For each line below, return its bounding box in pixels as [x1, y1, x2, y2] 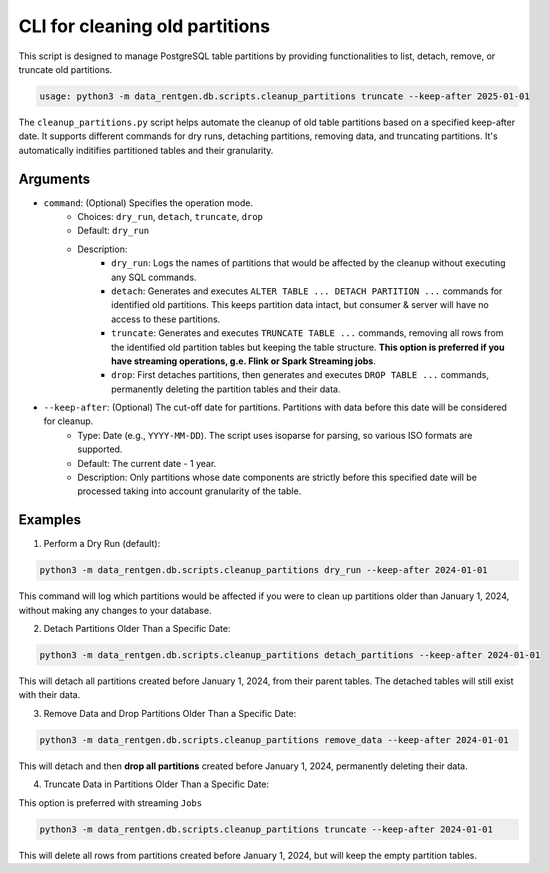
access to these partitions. [111, 313, 221, 325]
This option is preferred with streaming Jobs [18, 796, 203, 809]
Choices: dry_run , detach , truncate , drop [77, 210, 264, 222]
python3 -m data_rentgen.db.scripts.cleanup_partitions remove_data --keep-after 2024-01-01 [39, 734, 509, 745]
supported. [77, 443, 123, 455]
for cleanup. [43, 415, 94, 427]
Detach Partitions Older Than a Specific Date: [43, 623, 231, 635]
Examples [18, 511, 82, 529]
